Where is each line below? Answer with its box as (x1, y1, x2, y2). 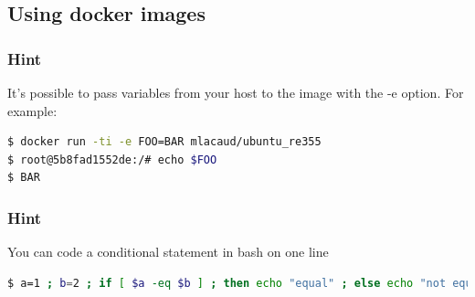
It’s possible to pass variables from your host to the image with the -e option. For (7, 83, 464, 101)
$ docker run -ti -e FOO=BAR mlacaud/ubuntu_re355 (7, 135, 322, 149)
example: (7, 101, 58, 120)
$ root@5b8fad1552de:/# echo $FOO (7, 153, 217, 166)
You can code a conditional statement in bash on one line (7, 242, 329, 261)
